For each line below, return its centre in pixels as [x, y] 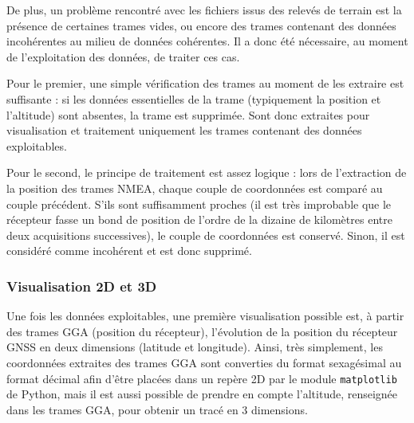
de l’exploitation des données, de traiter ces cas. [123, 56]
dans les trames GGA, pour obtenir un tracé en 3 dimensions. [157, 409]
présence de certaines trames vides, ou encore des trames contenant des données [201, 25]
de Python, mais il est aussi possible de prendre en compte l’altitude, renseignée [202, 394]
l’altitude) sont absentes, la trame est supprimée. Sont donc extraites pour [188, 114]
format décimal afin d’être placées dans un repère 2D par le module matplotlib [202, 378]
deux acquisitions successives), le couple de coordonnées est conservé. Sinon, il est [206, 235]
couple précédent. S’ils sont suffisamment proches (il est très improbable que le [199, 204]
